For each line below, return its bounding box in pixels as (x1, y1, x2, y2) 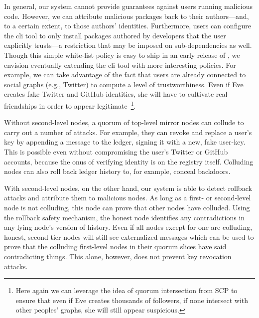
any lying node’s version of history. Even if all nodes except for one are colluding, (4, 222, 253, 232)
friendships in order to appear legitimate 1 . (4, 99, 136, 111)
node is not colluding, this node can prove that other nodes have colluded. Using (4, 202, 250, 212)
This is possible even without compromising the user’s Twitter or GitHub (4, 146, 228, 157)
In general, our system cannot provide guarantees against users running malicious (4, 1, 253, 11)
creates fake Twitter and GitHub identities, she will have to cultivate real (4, 89, 228, 99)
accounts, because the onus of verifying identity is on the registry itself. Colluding (4, 156, 254, 166)
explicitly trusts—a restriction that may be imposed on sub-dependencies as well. (4, 40, 252, 50)
